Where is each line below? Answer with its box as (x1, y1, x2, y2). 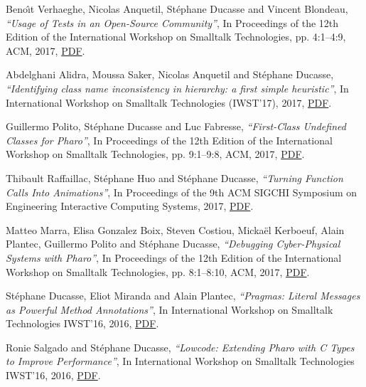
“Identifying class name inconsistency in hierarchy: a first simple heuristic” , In (6, 80, 349, 95)
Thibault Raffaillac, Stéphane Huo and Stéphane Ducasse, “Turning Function (6, 170, 343, 185)
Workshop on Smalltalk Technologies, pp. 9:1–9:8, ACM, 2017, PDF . (6, 147, 305, 161)
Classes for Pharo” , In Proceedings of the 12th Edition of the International (6, 132, 333, 147)
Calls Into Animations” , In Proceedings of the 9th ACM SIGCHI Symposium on (6, 184, 357, 199)
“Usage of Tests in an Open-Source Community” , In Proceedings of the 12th (6, 15, 339, 30)
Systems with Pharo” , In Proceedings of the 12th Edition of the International (6, 250, 342, 265)
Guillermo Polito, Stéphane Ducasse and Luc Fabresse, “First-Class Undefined (6, 119, 346, 134)
